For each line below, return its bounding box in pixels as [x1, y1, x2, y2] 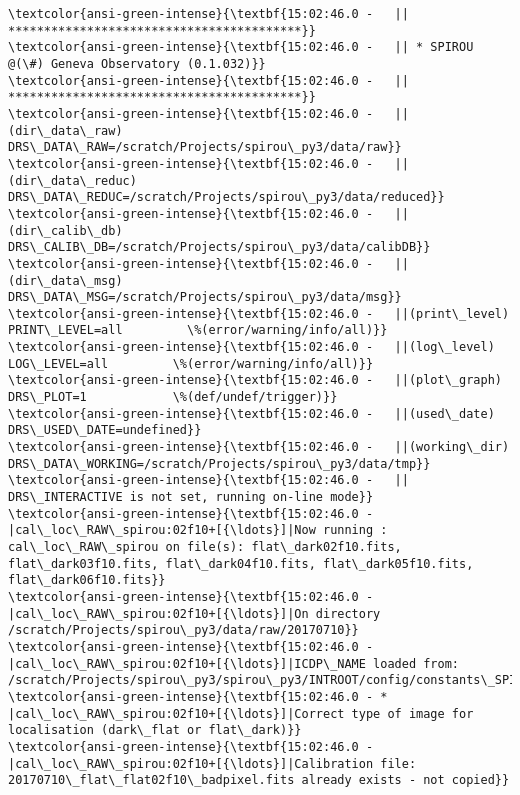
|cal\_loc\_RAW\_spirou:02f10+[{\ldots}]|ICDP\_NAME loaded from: [8, 656, 460, 671]
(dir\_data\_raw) [8, 123, 123, 138]
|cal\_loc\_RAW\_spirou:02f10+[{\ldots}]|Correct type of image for [8, 706, 474, 721]
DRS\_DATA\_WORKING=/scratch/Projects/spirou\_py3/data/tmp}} [8, 456, 431, 471]
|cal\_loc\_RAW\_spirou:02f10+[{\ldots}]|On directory [8, 606, 381, 621]
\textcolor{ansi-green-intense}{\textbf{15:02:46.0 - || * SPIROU [8, 40, 474, 55]
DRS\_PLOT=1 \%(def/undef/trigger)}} [8, 390, 338, 405]
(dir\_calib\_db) [8, 223, 123, 238]
